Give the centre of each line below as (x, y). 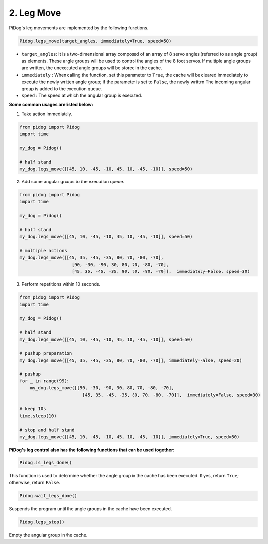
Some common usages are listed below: (51, 105)
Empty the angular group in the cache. (48, 535)
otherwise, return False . (35, 483)
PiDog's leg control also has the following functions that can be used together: (92, 450)
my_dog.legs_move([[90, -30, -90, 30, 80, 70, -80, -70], (102, 388)
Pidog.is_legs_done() (46, 463)
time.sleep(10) (38, 416)
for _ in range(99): (44, 381)
